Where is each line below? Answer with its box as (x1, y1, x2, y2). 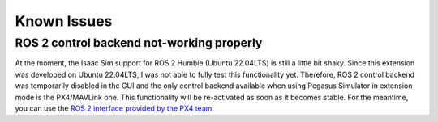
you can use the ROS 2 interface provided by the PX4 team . (15, 103, 215, 113)
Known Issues (15, 12, 113, 30)
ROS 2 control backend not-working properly (15, 36, 263, 50)
